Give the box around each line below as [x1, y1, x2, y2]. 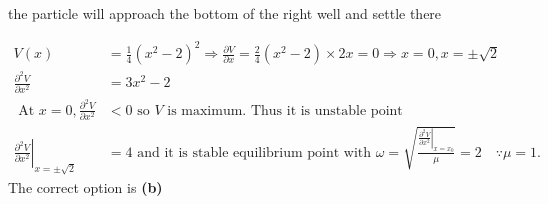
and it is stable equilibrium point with [137, 145, 372, 160]
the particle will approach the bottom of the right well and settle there [8, 3, 442, 23]
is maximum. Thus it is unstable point [167, 103, 403, 118]
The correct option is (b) [8, 176, 163, 197]
